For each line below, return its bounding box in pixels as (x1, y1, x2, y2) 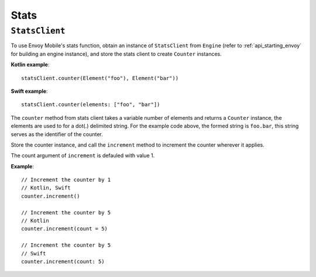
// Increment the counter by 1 (21, 176, 111, 183)
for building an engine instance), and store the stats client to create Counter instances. (11, 50, 222, 57)
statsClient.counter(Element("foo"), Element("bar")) (21, 75, 178, 81)
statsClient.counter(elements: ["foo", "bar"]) (21, 101, 160, 108)
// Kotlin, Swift (21, 185, 71, 191)
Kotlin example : (11, 61, 50, 68)
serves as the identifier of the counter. (11, 130, 104, 137)
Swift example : (11, 88, 48, 95)
